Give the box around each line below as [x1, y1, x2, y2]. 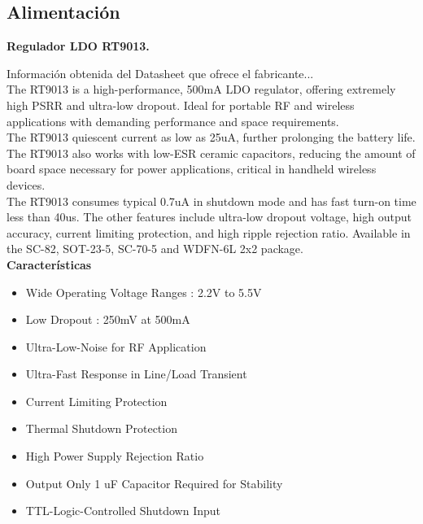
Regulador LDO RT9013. [7, 37, 150, 55]
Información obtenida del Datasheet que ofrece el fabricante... [7, 64, 314, 81]
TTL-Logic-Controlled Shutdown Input [25, 502, 221, 519]
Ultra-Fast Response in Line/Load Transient [25, 365, 247, 382]
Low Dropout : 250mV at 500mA [25, 311, 190, 328]
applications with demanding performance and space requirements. [7, 112, 339, 129]
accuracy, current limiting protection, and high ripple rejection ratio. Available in [7, 224, 411, 241]
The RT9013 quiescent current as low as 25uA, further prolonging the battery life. [7, 129, 416, 146]
